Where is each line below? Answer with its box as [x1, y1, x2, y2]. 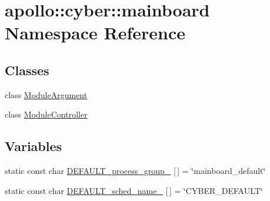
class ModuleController [5, 108, 88, 120]
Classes [5, 61, 49, 79]
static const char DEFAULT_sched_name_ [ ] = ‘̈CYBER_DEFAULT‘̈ [5, 184, 263, 196]
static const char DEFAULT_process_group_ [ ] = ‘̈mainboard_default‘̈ [5, 165, 266, 177]
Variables [5, 137, 62, 155]
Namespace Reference [5, 21, 185, 45]
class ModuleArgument [5, 88, 88, 101]
